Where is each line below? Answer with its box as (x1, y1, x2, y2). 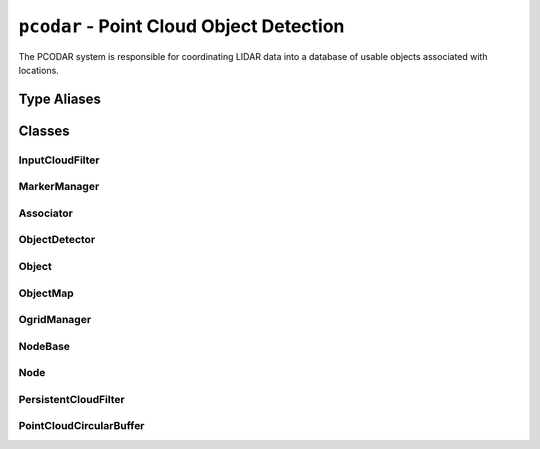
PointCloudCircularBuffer (18, 419, 145, 433)
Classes (18, 122, 70, 139)
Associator (18, 206, 74, 220)
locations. (18, 64, 59, 76)
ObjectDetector (18, 233, 96, 247)
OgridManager (18, 313, 92, 327)
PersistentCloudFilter (18, 392, 125, 406)
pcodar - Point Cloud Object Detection (18, 15, 345, 37)
